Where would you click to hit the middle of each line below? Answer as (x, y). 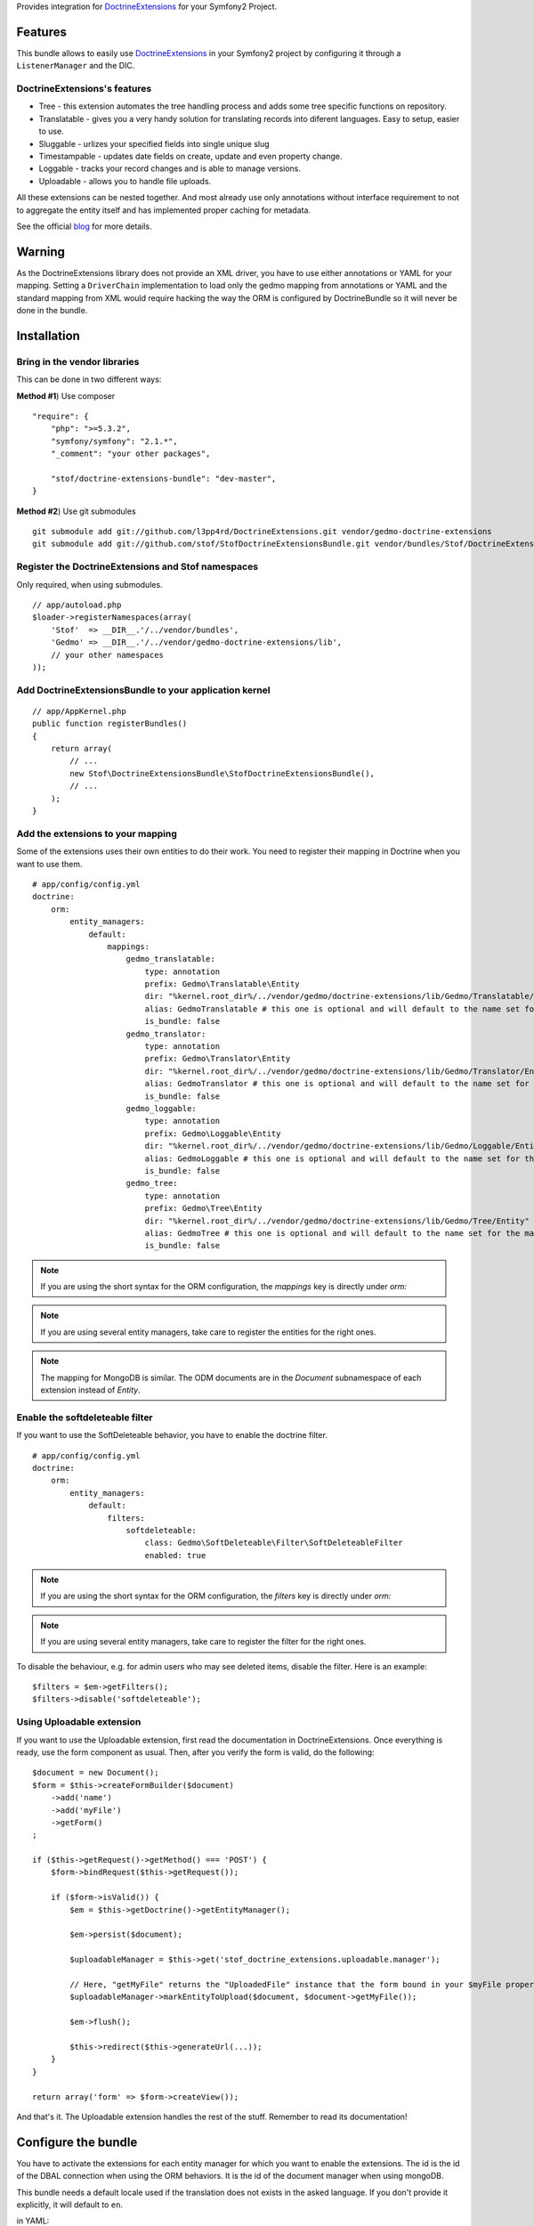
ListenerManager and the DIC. (76, 66)
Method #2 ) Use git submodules (77, 511)
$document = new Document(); (96, 1773)
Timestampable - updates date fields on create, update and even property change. (190, 156)
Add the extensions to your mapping (97, 833)
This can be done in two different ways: (89, 379)
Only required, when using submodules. (90, 584)
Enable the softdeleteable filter (85, 1418)
